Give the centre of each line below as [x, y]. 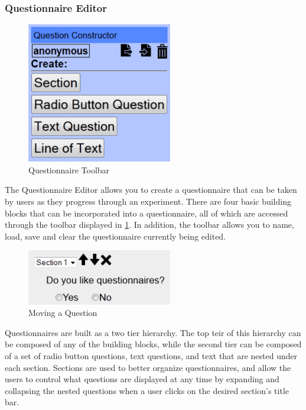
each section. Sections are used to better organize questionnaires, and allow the [148, 367]
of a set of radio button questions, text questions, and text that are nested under [151, 356]
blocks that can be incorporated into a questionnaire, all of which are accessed [147, 213]
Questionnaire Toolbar [69, 170]
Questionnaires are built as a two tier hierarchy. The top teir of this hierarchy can [153, 332]
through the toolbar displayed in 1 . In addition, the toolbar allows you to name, [149, 225]
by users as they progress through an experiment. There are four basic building [148, 201]
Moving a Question [63, 313]
